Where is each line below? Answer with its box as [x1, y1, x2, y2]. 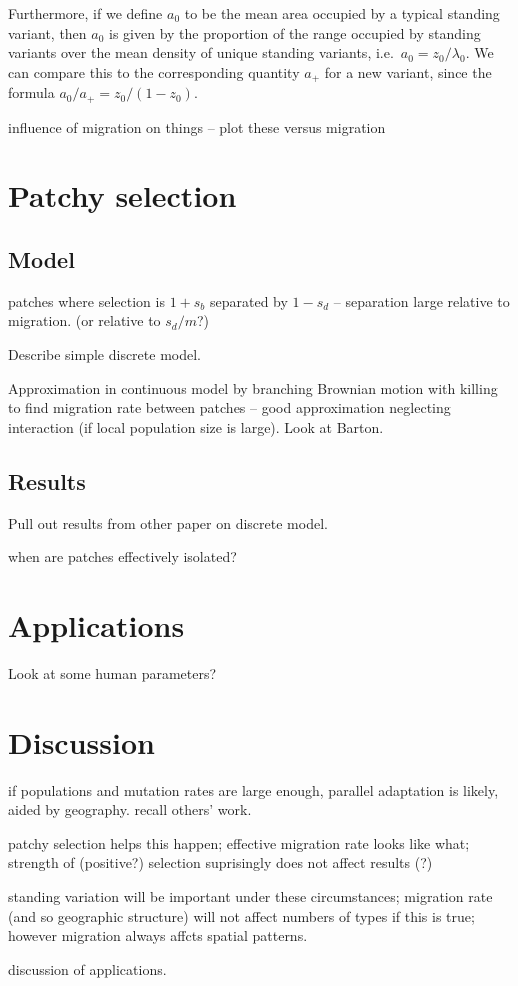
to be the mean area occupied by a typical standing [184, 3, 500, 23]
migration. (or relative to [8, 310, 161, 331]
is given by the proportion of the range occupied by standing [109, 22, 481, 43]
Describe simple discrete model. [8, 344, 201, 365]
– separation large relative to [333, 290, 510, 311]
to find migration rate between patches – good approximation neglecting [8, 397, 451, 418]
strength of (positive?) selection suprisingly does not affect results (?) [8, 852, 433, 873]
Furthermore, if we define [8, 3, 163, 23]
